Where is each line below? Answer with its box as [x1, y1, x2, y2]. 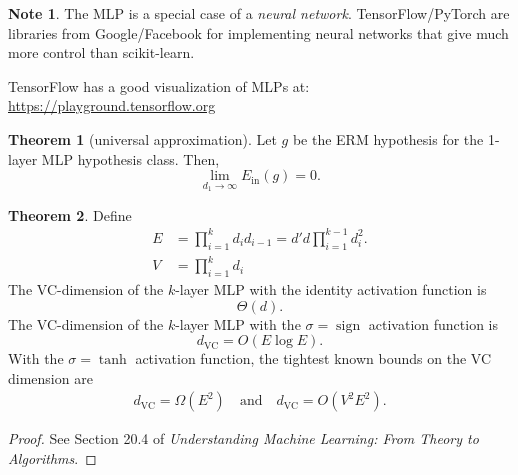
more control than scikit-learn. [8, 42, 195, 63]
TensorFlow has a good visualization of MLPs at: [8, 75, 310, 96]
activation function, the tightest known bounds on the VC [135, 348, 492, 369]
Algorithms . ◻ [8, 448, 97, 469]
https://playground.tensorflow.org [8, 95, 216, 116]
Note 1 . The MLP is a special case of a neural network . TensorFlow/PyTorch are [8, 3, 510, 23]
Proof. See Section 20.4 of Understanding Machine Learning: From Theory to [8, 428, 479, 449]
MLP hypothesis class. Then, [41, 148, 220, 169]
